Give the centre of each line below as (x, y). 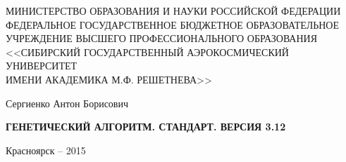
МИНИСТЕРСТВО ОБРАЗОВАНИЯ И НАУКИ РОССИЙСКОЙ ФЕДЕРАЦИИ (173, 11)
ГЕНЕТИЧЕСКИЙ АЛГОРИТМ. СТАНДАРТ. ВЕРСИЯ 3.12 (146, 127)
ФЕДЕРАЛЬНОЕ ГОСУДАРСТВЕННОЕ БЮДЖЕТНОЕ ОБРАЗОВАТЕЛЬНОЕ (173, 24)
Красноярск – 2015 (46, 150)
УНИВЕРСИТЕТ (42, 66)
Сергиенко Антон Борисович (67, 103)
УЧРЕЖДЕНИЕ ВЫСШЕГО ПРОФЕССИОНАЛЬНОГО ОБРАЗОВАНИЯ (162, 38)
